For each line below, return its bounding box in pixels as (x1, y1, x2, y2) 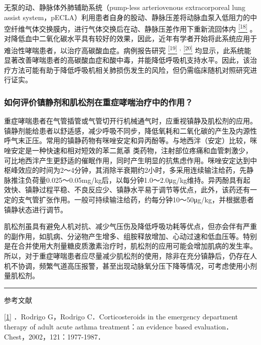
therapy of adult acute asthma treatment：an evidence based (4, 321, 192, 331)
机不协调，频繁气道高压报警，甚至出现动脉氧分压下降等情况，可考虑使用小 (4, 260, 250, 271)
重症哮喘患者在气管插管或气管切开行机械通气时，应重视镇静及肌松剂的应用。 (4, 116, 257, 126)
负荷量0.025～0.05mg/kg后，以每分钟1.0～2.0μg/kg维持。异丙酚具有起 (25, 174, 250, 185)
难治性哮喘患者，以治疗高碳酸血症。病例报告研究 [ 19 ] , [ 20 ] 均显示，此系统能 (4, 44, 251, 55)
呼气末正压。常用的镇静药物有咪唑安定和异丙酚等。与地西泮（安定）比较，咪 (4, 135, 257, 146)
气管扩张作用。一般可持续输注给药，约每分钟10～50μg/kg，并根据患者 (25, 194, 254, 205)
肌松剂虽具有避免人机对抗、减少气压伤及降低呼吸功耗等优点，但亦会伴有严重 (4, 221, 257, 232)
